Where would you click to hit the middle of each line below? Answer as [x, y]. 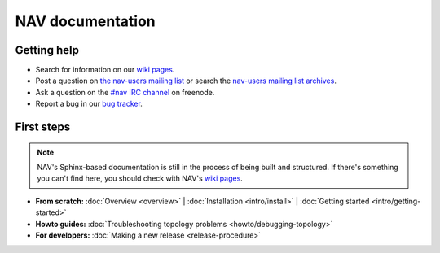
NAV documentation [86, 21]
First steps [43, 127]
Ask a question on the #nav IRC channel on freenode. [125, 92]
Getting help [47, 50]
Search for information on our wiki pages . [105, 70]
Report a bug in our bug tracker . [89, 104]
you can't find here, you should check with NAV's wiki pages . [140, 178]
